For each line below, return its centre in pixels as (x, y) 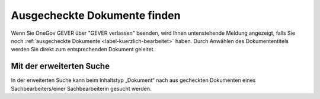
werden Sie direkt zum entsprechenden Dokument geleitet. (83, 49)
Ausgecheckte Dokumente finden (96, 15)
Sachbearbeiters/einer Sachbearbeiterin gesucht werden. (81, 88)
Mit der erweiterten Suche (60, 66)
